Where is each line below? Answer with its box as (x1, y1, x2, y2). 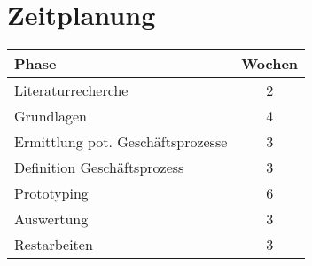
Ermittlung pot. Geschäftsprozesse (14, 131, 228, 153)
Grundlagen (14, 106, 87, 127)
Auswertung (14, 208, 89, 230)
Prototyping (14, 183, 89, 204)
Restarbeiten (14, 234, 93, 255)
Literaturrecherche (14, 80, 129, 101)
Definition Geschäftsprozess (14, 157, 184, 178)
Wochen (241, 53, 299, 74)
